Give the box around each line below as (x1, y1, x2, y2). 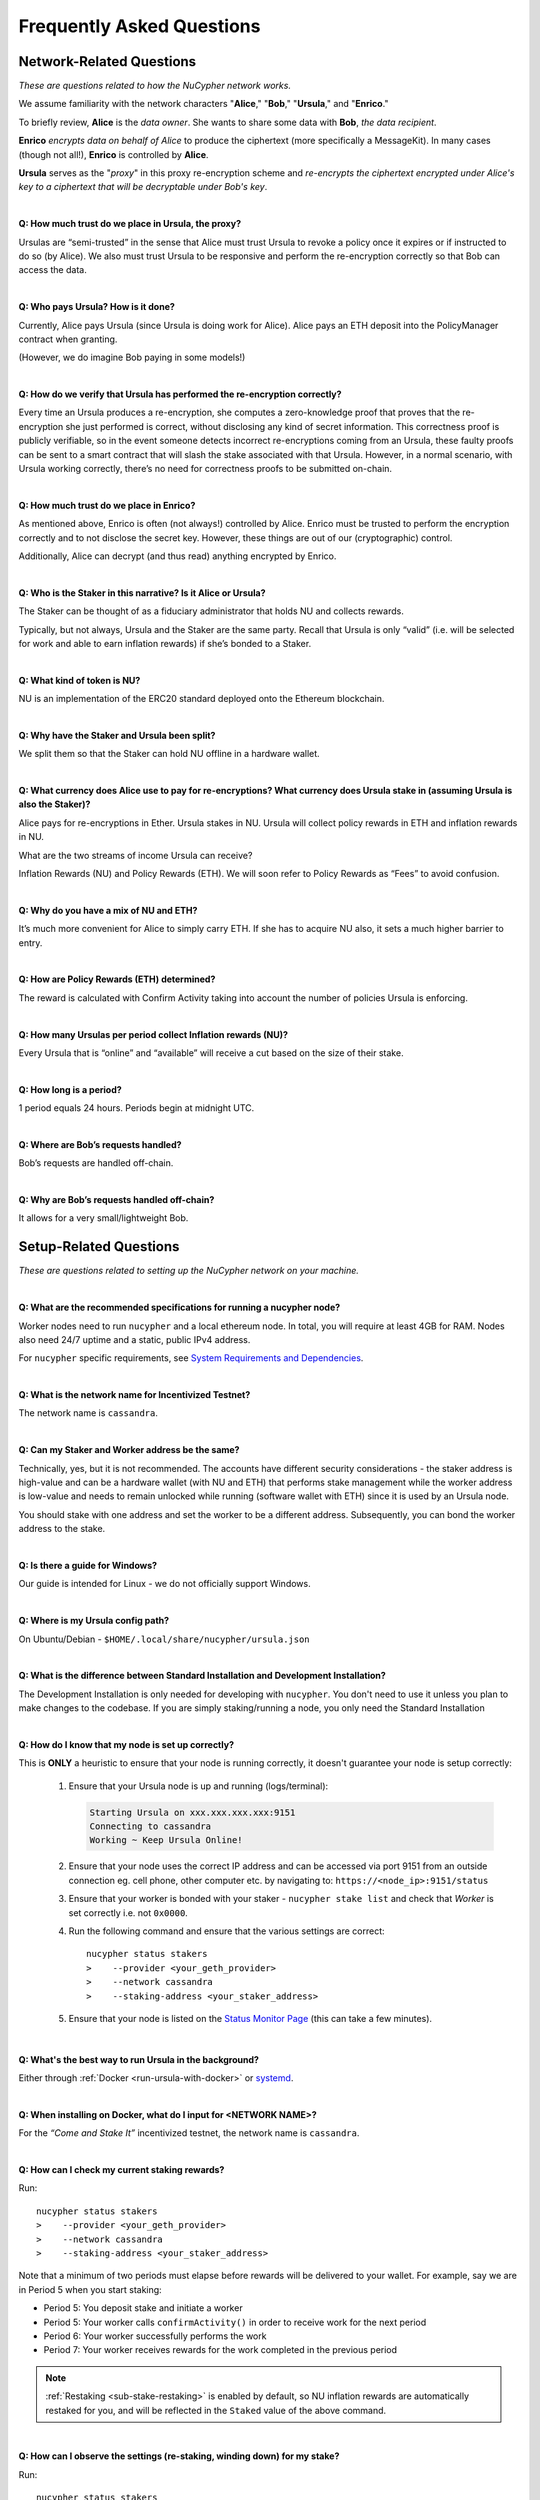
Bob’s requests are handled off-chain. (18, 1157, 174, 1169)
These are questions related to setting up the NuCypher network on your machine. (18, 1265, 360, 1277)
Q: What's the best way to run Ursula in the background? (18, 2053, 260, 2065)
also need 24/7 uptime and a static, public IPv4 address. (18, 1333, 251, 1345)
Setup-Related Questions (18, 1238, 180, 1255)
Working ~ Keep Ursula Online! (89, 1835, 244, 1846)
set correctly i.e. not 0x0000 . (68, 1906, 189, 1919)
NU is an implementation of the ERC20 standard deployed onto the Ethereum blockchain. (18, 693, 385, 705)
